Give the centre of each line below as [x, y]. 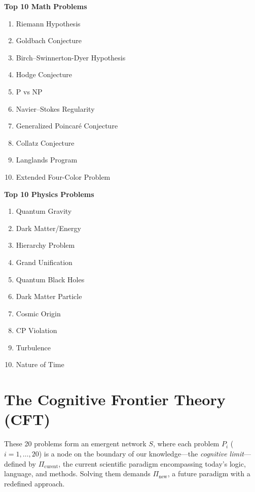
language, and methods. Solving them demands [77, 473]
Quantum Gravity [44, 211]
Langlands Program [47, 160]
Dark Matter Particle [49, 296]
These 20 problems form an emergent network [75, 444]
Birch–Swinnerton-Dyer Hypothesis [71, 57]
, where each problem [186, 444]
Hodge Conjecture [44, 74]
